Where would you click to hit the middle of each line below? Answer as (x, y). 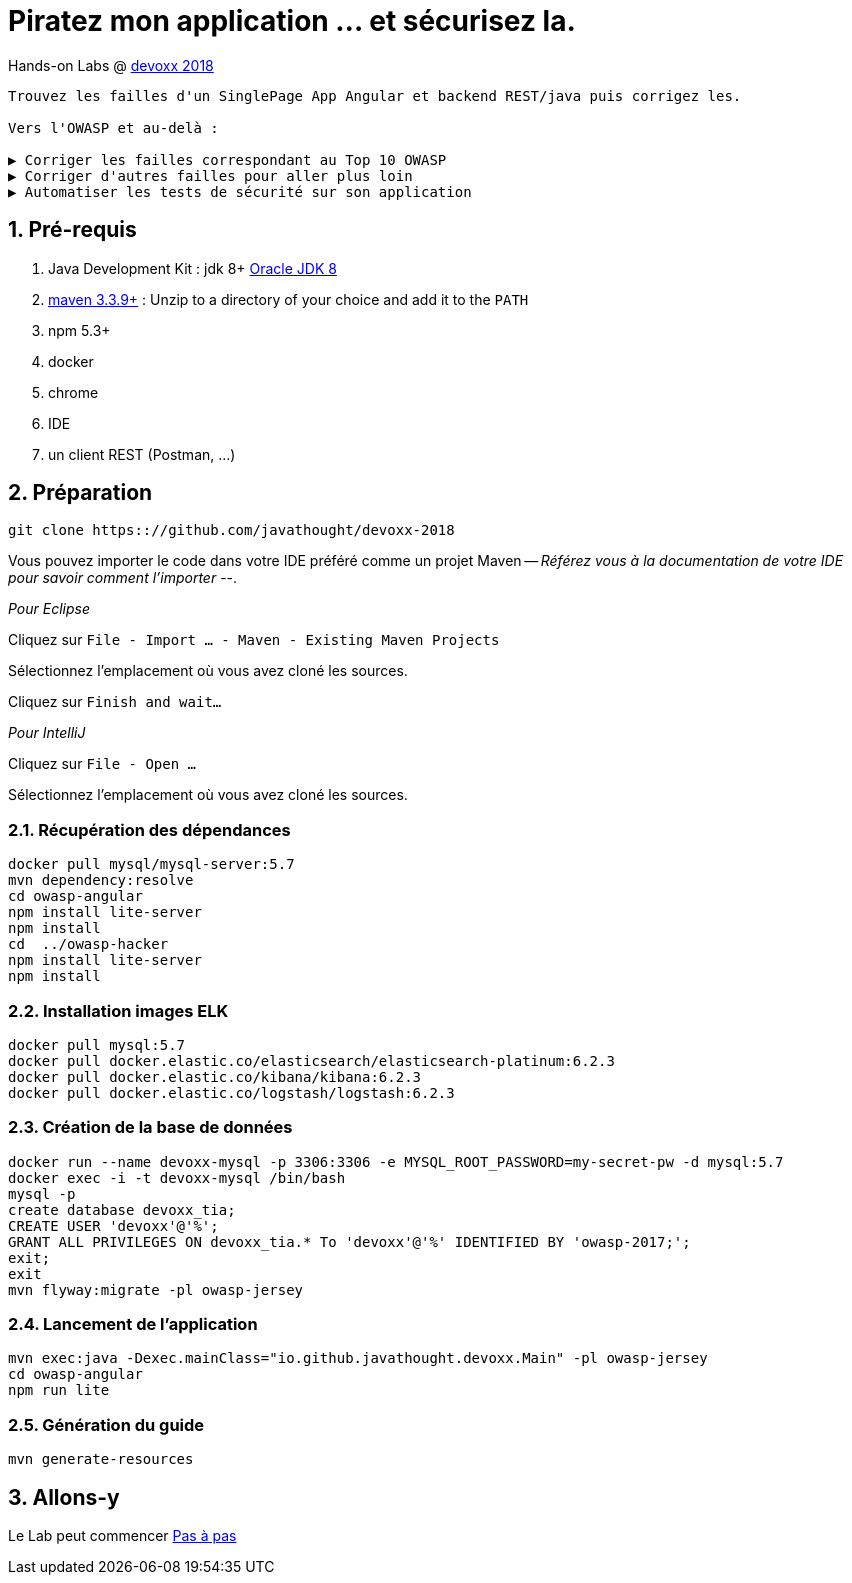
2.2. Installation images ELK (118, 1010)
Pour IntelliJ (47, 733)
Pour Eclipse (49, 609)
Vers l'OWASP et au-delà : (113, 127)
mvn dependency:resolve (101, 880)
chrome (73, 392)
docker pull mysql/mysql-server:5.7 (151, 864)
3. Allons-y (64, 1497)
